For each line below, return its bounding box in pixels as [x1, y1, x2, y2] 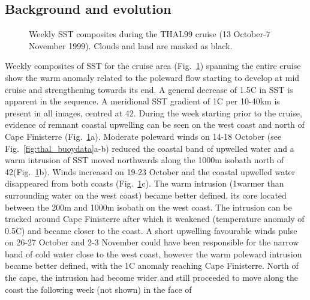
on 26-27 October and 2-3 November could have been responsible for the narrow [5, 236, 299, 248]
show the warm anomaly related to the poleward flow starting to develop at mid [5, 71, 300, 83]
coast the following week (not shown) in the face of [5, 283, 192, 295]
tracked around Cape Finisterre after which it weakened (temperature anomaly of [5, 212, 305, 225]
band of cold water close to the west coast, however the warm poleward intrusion [5, 247, 302, 260]
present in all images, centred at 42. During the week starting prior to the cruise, [5, 106, 302, 119]
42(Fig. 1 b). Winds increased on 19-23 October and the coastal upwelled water [5, 165, 296, 178]
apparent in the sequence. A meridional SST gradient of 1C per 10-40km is [5, 95, 280, 107]
